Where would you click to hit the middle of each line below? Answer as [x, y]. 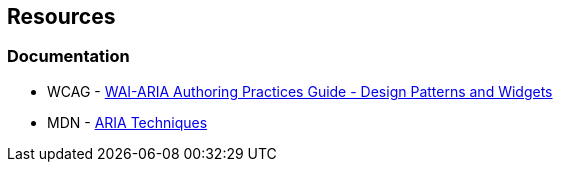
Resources [61, 16]
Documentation [68, 56]
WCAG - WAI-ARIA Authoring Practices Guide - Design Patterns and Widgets [300, 91]
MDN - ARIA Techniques [127, 122]
